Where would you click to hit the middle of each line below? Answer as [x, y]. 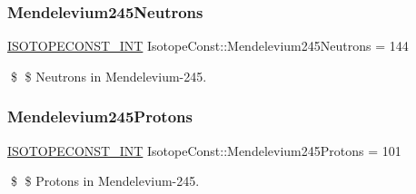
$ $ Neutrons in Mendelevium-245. [109, 76]
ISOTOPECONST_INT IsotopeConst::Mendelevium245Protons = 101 [204, 150]
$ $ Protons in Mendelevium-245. [105, 181]
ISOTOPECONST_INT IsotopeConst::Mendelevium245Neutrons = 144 [208, 46]
